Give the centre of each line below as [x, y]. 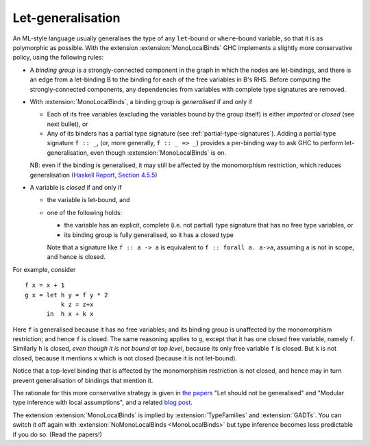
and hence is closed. [76, 257]
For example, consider [44, 269]
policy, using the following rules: [58, 58]
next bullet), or [67, 124]
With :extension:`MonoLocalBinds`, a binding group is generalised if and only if [141, 101]
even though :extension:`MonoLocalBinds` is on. [158, 152]
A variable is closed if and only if [76, 188]
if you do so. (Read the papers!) [58, 434]
